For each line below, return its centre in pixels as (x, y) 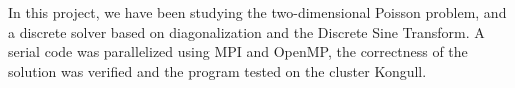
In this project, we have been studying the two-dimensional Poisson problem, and (257, 12)
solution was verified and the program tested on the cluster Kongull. (217, 70)
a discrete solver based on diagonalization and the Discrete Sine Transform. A (246, 31)
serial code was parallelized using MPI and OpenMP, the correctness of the (238, 51)
